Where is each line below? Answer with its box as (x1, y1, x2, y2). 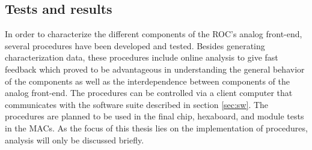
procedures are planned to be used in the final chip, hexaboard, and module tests (5, 110, 304, 122)
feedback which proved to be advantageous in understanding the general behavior (5, 62, 305, 75)
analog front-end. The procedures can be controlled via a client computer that (5, 86, 293, 99)
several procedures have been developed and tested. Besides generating (5, 39, 265, 52)
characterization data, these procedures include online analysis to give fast (5, 51, 278, 64)
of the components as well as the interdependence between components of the (5, 74, 290, 87)
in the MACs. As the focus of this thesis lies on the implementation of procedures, (5, 121, 308, 134)
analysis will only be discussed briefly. (5, 133, 144, 146)
